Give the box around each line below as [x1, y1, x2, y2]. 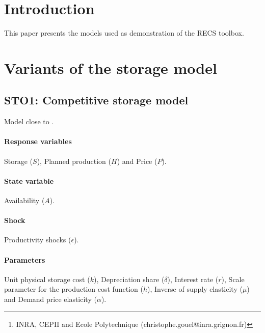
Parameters [4, 254, 45, 265]
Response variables [4, 136, 72, 147]
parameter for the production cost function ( [4, 284, 143, 294]
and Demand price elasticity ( [4, 294, 97, 304]
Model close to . [4, 116, 54, 127]
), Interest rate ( [167, 273, 219, 284]
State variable [4, 175, 54, 186]
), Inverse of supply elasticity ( [147, 284, 243, 294]
